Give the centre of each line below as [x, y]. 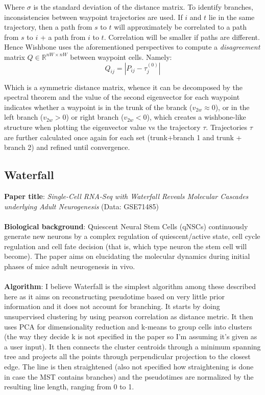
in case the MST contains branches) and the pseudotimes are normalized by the [129, 376]
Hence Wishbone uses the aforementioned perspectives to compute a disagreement [132, 47]
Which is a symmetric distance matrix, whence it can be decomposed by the [123, 87]
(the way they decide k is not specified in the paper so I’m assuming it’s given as [131, 336]
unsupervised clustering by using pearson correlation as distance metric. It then [129, 316]
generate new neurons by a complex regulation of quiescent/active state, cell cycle [132, 236]
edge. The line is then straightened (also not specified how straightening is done [129, 367]
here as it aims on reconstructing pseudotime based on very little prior [114, 296]
